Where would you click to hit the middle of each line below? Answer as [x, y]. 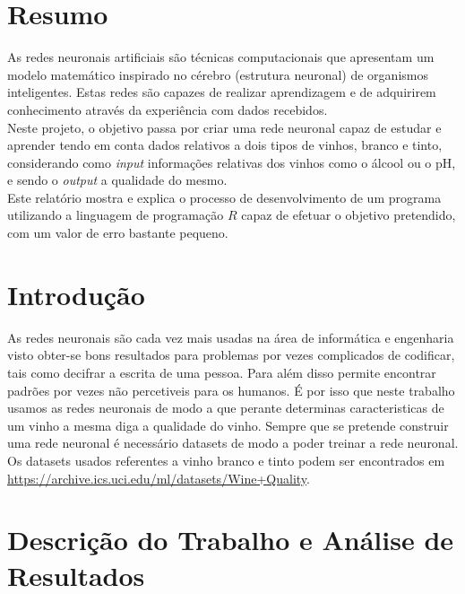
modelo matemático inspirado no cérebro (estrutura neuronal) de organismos [218, 74]
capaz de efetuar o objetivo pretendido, [349, 215]
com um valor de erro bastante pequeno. [118, 233]
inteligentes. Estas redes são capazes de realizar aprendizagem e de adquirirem [222, 92]
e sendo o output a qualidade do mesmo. [117, 180]
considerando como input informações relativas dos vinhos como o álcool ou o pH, [232, 162]
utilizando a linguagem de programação [116, 215]
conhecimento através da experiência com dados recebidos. [168, 109]
